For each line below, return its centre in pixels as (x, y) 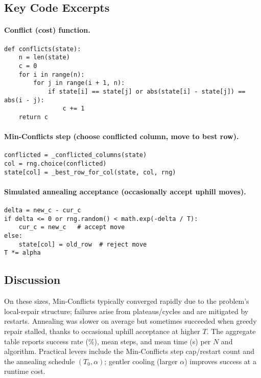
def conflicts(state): (43, 49)
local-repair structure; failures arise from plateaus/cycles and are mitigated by (126, 311)
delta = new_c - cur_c (43, 210)
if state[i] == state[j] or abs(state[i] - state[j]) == (147, 91)
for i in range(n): (52, 74)
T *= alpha (22, 253)
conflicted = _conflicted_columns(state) (76, 155)
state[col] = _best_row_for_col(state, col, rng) (90, 172)
